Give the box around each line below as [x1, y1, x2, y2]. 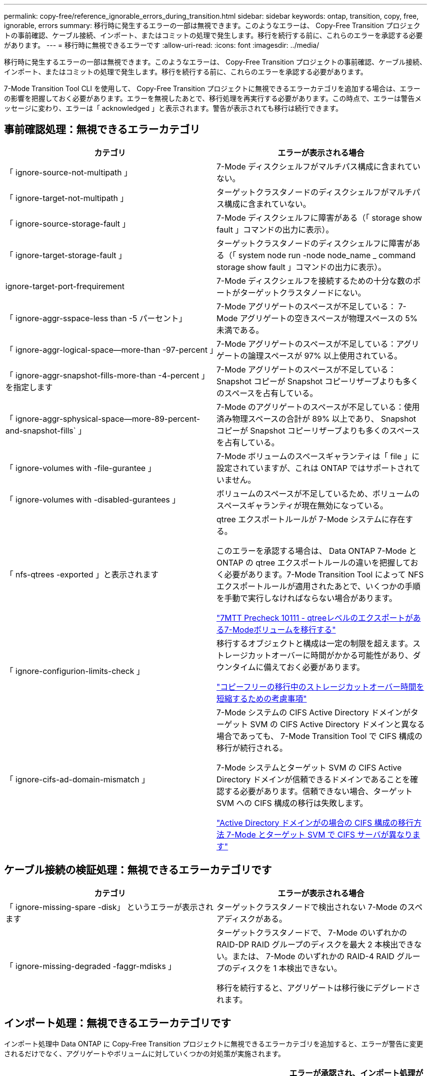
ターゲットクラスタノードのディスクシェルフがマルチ [216, 187, 413, 197]
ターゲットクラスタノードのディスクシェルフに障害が [216, 238, 413, 248]
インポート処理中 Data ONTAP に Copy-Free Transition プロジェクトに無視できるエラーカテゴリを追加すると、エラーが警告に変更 [4, 1039, 423, 1048]
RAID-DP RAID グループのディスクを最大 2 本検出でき [216, 939, 414, 949]
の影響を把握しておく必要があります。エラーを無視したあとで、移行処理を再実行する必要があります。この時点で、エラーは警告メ [4, 94, 422, 102]
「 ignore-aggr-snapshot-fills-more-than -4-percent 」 [5, 370, 210, 380]
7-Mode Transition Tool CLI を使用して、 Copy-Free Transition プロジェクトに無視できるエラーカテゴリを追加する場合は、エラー [4, 84, 421, 93]
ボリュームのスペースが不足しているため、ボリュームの [216, 488, 420, 499]
